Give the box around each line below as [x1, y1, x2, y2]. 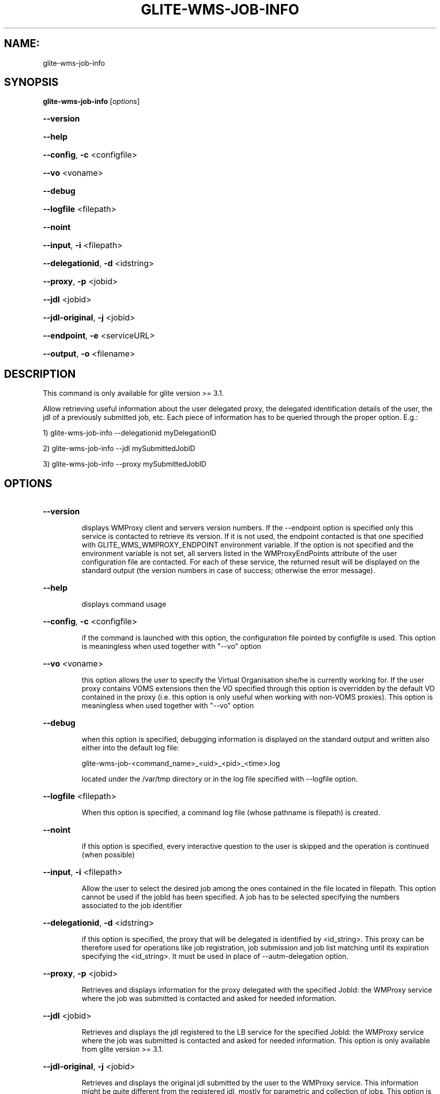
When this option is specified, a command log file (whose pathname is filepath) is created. [81, 808, 380, 817]
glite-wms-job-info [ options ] [43, 97, 140, 106]
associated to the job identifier [81, 901, 182, 910]
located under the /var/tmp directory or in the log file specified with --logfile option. [81, 775, 358, 784]
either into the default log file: [81, 743, 179, 752]
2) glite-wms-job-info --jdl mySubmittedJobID [43, 444, 195, 453]
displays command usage [81, 600, 166, 609]
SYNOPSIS [4, 76, 59, 89]
